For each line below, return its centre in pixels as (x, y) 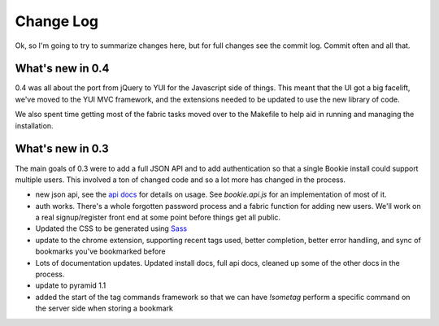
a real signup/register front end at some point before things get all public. (158, 217)
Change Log (57, 21)
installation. (34, 125)
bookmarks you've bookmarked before (100, 251)
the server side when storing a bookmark (104, 308)
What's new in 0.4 (62, 69)
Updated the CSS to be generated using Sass (111, 228)
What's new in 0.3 (62, 149)
